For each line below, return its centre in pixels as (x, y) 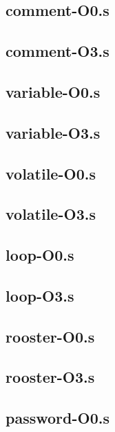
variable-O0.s (53, 91)
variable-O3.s (53, 132)
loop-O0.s (40, 255)
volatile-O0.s (51, 173)
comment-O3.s (57, 51)
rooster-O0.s (50, 336)
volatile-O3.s (51, 214)
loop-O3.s (40, 295)
